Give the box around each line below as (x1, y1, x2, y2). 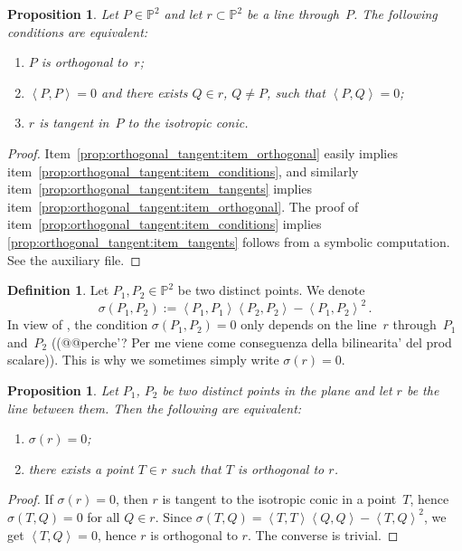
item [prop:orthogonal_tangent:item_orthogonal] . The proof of (7, 196, 359, 215)
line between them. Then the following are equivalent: (7, 398, 302, 417)
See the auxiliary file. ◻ (7, 250, 141, 269)
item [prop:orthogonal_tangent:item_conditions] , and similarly (7, 161, 359, 180)
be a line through (247, 5, 339, 23)
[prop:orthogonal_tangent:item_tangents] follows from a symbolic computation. (7, 232, 450, 251)
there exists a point (28, 459, 134, 478)
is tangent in (39, 113, 109, 132)
